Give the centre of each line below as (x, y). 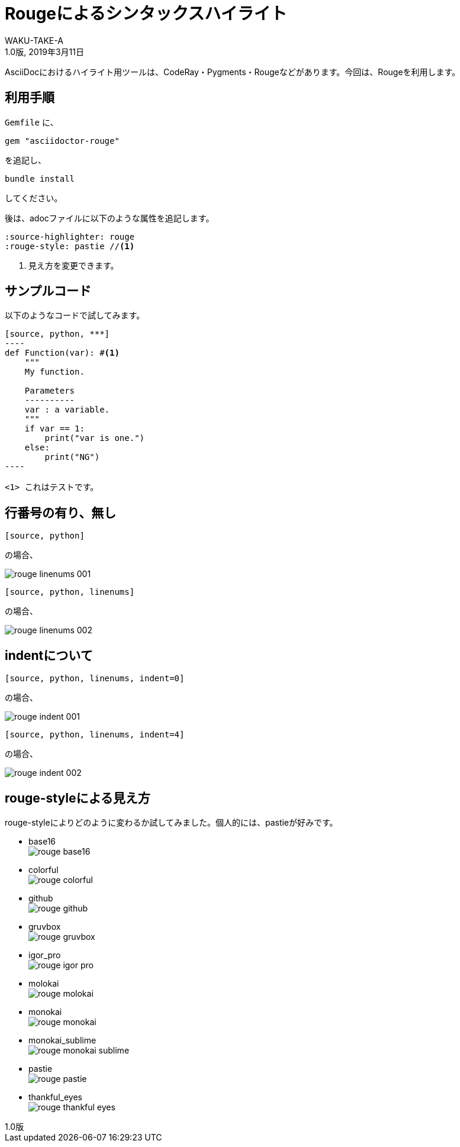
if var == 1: (54, 429)
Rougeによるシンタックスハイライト (146, 14)
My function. (54, 372)
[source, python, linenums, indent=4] (95, 735)
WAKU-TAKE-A (34, 40)
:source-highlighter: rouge (70, 236)
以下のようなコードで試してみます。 (75, 315)
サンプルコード (48, 291)
